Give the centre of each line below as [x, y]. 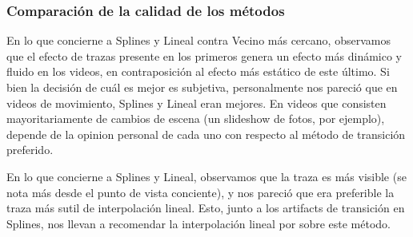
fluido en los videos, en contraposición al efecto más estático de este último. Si [198, 71]
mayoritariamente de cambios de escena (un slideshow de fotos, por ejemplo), [196, 118]
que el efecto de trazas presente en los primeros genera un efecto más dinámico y [204, 55]
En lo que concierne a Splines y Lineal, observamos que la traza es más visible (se [206, 176]
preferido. [30, 150]
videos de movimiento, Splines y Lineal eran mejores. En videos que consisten [196, 103]
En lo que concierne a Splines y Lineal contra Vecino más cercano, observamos [198, 40]
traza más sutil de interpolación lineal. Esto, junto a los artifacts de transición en [206, 208]
